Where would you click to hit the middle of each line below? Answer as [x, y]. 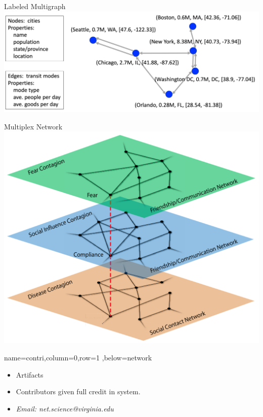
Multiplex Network [33, 126]
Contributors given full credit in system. [78, 391]
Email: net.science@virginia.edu [65, 408]
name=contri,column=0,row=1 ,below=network [78, 358]
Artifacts [30, 374]
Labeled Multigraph [35, 6]
